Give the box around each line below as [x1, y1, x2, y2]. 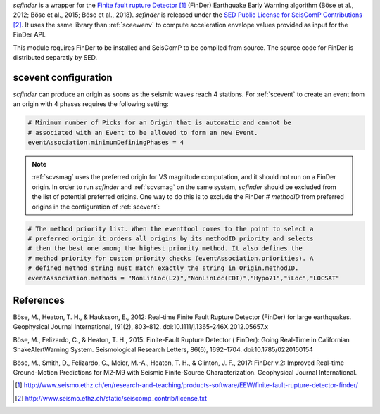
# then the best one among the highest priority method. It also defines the [27, 245, 303, 252]
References [13, 294, 65, 306]
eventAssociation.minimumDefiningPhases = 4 [27, 138, 184, 147]
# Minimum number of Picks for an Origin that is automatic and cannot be [27, 119, 292, 127]
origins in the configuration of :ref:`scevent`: [32, 202, 160, 211]
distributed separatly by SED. [13, 53, 98, 61]
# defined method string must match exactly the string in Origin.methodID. [27, 264, 299, 272]
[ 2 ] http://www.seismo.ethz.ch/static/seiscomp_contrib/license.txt [15, 394, 208, 402]
